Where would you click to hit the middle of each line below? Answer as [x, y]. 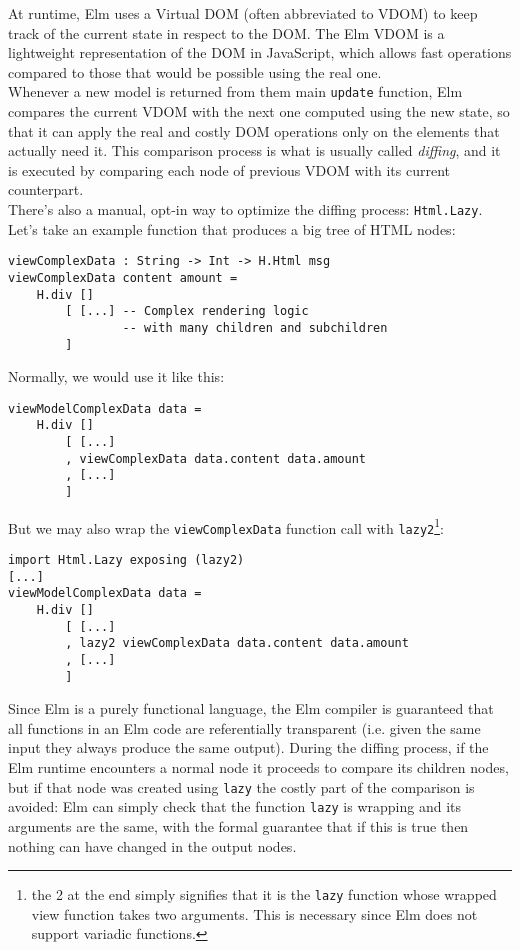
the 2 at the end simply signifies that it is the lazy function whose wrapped [264, 894]
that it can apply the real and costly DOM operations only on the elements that [254, 130]
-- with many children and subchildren [255, 327]
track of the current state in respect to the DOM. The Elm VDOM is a [226, 32]
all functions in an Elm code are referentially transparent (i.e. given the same [244, 727]
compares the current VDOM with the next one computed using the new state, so [259, 111]
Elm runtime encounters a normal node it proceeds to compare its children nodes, [258, 767]
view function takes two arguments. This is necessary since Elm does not [254, 913]
